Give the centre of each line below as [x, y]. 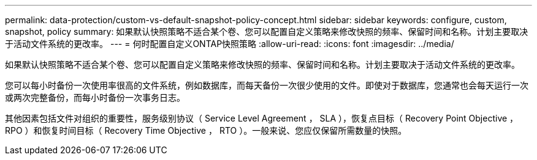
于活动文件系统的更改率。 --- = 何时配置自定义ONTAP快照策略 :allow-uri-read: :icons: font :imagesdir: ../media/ [230, 44]
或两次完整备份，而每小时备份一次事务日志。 [95, 97]
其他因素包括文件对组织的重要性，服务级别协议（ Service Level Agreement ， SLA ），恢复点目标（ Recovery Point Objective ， [262, 118]
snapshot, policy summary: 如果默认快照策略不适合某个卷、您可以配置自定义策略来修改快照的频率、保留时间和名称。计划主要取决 [267, 31]
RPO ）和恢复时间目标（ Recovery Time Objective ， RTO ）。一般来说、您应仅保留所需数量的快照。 [206, 130]
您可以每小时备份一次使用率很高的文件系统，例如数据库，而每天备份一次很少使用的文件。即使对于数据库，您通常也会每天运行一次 [267, 85]
